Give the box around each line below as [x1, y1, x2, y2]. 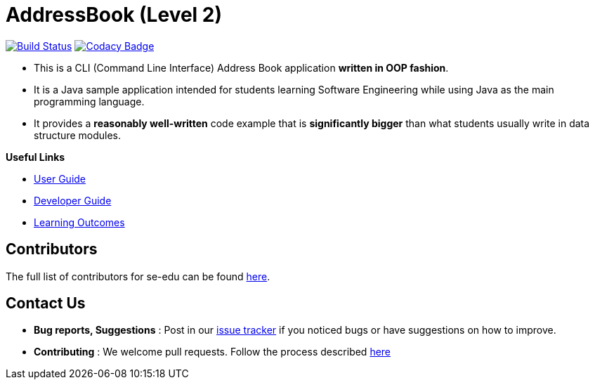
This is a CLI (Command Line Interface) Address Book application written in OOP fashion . [34, 61, 449, 74]
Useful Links [6, 150, 65, 163]
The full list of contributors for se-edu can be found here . [6, 270, 270, 282]
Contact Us [6, 294, 86, 313]
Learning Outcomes [34, 216, 125, 228]
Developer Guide [34, 194, 112, 207]
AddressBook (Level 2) [6, 3, 222, 27]
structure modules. [34, 129, 121, 141]
